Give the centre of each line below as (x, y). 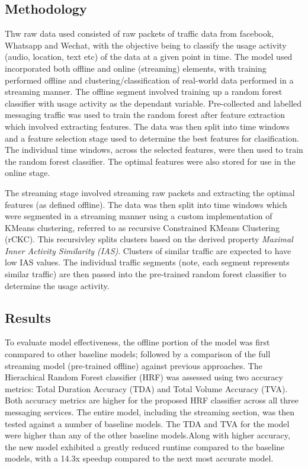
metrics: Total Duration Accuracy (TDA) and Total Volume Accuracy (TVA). (146, 388)
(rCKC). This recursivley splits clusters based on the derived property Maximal (149, 239)
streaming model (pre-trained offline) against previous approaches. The (134, 365)
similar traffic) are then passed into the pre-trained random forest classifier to (146, 274)
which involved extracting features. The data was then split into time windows (147, 126)
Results (28, 317)
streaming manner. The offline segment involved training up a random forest (144, 92)
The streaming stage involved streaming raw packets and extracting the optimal (150, 192)
